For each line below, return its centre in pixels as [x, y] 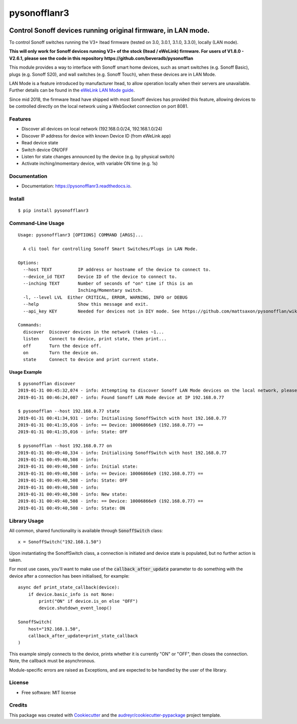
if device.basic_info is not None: [71, 594]
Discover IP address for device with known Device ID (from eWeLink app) [96, 136]
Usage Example [25, 372]
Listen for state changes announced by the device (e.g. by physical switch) [98, 156]
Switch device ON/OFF [45, 150]
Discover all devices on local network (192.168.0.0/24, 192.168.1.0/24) [92, 129]
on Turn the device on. [61, 353]
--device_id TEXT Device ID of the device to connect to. [100, 276]
